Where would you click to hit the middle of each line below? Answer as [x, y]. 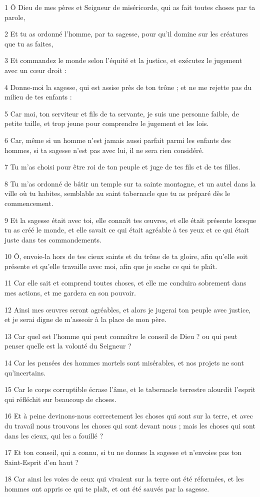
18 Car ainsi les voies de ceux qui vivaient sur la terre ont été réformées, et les [124, 479]
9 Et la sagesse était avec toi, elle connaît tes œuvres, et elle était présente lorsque [130, 220]
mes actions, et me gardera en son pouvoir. [70, 293]
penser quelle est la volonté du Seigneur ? [68, 346]
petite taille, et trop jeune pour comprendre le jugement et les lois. [107, 123]
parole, [15, 17]
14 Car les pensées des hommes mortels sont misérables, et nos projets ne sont [124, 363]
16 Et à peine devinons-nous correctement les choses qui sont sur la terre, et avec [129, 416]
